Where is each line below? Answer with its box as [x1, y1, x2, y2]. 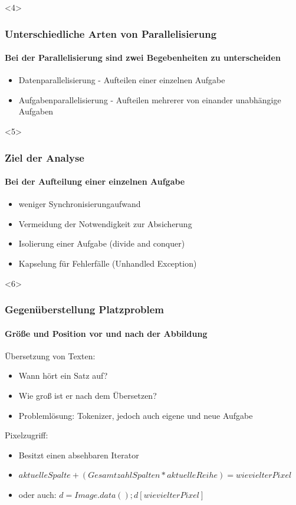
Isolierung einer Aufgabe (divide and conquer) [18, 237, 185, 250]
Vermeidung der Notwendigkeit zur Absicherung [18, 217, 192, 229]
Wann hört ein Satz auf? [18, 369, 108, 382]
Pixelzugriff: [5, 429, 48, 441]
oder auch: [18, 488, 57, 501]
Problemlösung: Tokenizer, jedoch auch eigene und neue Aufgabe [18, 409, 253, 421]
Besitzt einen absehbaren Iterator [18, 448, 139, 461]
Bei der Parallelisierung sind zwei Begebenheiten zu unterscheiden [5, 51, 281, 64]
